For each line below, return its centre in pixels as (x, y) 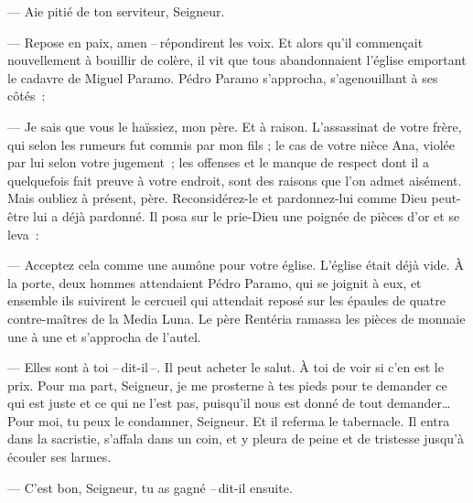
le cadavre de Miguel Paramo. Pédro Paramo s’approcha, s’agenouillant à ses (223, 77)
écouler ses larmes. (59, 457)
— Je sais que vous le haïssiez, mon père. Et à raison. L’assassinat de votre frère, (235, 126)
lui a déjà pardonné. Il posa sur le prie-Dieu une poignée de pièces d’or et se (247, 215)
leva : (23, 234)
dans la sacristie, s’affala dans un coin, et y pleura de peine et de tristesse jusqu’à (236, 439)
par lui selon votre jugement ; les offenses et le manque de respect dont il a (218, 162)
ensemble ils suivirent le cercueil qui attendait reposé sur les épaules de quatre (227, 300)
